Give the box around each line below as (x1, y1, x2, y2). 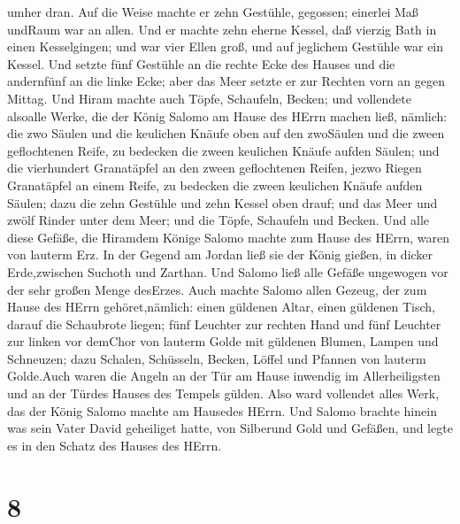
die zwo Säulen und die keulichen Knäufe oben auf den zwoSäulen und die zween (7, 124, 445, 143)
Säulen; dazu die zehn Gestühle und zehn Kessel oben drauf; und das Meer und (7, 193, 438, 212)
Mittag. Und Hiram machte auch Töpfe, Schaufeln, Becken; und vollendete (7, 89, 411, 107)
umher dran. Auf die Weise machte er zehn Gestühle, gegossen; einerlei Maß (7, 3, 418, 20)
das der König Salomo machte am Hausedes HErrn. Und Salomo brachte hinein (7, 401, 437, 420)
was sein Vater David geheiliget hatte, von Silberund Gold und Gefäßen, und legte (7, 419, 453, 437)
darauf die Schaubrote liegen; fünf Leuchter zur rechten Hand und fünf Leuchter (7, 314, 441, 333)
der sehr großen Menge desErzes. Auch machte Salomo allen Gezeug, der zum (7, 280, 427, 298)
